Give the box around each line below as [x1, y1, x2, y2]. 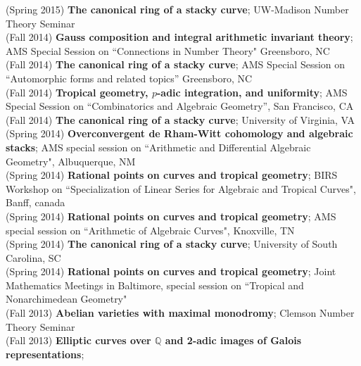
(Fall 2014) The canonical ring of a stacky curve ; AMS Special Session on [6, 57, 346, 72]
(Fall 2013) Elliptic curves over [6, 333, 151, 348]
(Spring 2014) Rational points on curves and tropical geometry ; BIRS [6, 168, 338, 182]
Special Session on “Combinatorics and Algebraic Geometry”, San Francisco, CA [6, 99, 354, 113]
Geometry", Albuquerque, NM [6, 153, 136, 168]
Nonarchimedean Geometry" [6, 291, 127, 306]
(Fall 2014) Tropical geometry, [6, 84, 148, 99]
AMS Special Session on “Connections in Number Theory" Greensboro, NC [6, 43, 330, 58]
